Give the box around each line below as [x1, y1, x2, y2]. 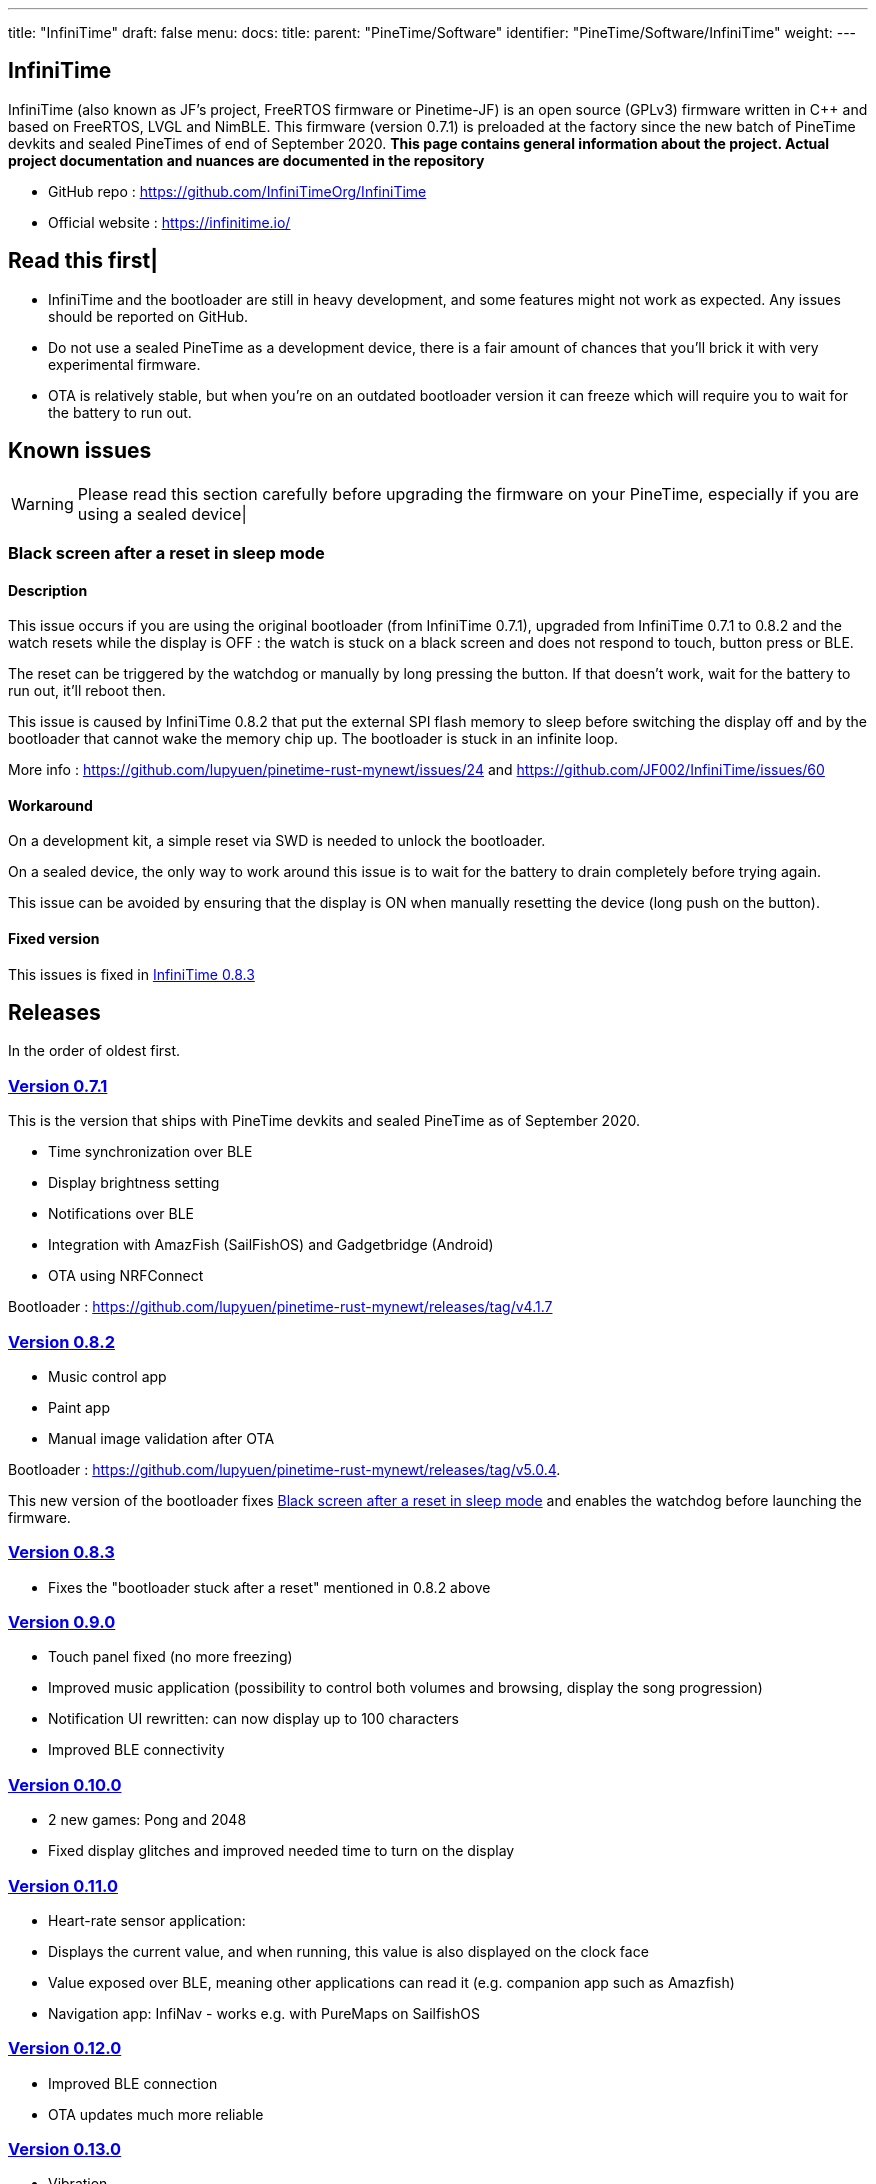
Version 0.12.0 [8, 2038, 122, 2059]
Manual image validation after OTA [48, 1429, 275, 1447]
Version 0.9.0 [8, 1612, 116, 1633]
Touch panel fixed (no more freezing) [48, 1648, 293, 1666]
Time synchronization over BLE [48, 1143, 253, 1161]
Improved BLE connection [48, 2074, 218, 2092]
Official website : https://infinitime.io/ [48, 213, 291, 231]
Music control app [48, 1367, 167, 1385]
